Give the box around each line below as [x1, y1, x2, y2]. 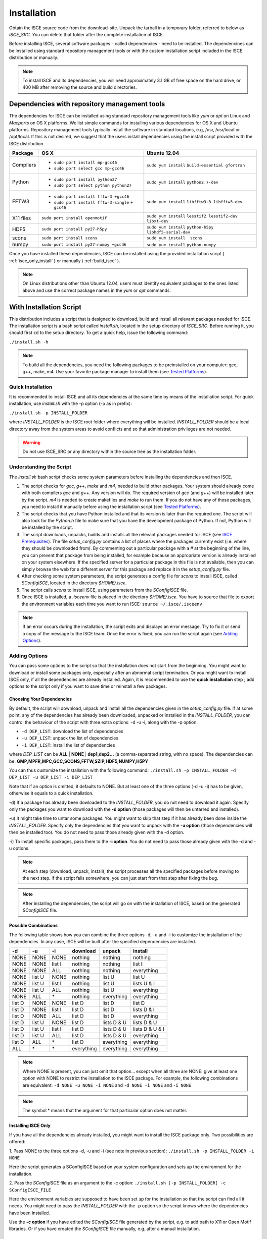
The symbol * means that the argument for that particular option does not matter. [22, 1108, 187, 1114]
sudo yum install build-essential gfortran [146, 163, 245, 168]
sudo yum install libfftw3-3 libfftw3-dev [146, 199, 243, 205]
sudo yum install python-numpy [146, 242, 216, 248]
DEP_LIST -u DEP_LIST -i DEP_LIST [9, 775, 93, 780]
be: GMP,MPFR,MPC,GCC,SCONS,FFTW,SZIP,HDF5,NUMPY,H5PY [9, 758, 148, 764]
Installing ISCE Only [9, 1123, 51, 1128]
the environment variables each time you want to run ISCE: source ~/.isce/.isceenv [21, 601, 202, 607]
